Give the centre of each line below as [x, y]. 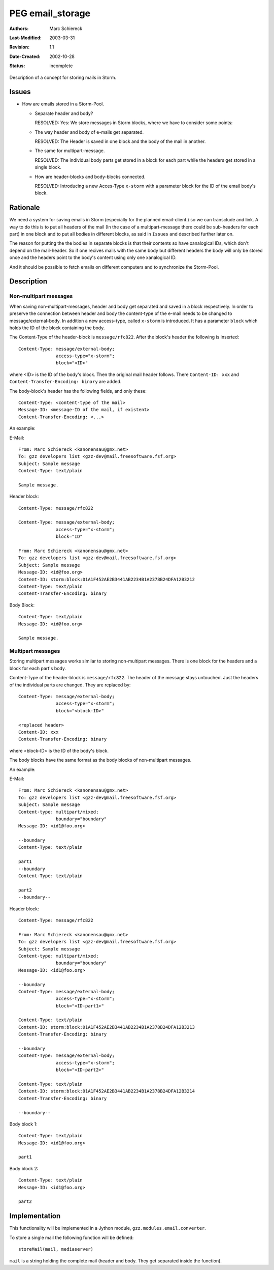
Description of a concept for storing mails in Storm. [63, 77]
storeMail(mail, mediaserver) [56, 1249]
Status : [17, 66]
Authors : [19, 28]
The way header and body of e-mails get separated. [89, 132]
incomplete [61, 66]
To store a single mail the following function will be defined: [72, 1237]
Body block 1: [23, 1124]
